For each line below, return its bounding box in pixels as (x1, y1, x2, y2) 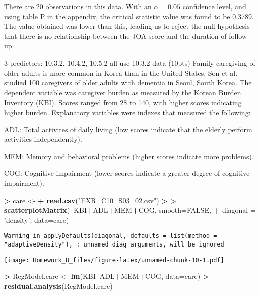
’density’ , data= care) (4, 214, 69, 225)
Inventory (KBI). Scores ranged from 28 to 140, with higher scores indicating (4, 97, 242, 108)
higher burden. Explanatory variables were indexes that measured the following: (4, 107, 251, 117)
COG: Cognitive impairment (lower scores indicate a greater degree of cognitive (4, 168, 250, 178)
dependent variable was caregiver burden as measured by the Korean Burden (4, 87, 241, 97)
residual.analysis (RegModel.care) (4, 280, 113, 291)
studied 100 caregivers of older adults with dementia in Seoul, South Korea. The (4, 77, 252, 88)
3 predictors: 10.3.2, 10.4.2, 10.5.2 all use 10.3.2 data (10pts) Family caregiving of (4, 57, 255, 68)
